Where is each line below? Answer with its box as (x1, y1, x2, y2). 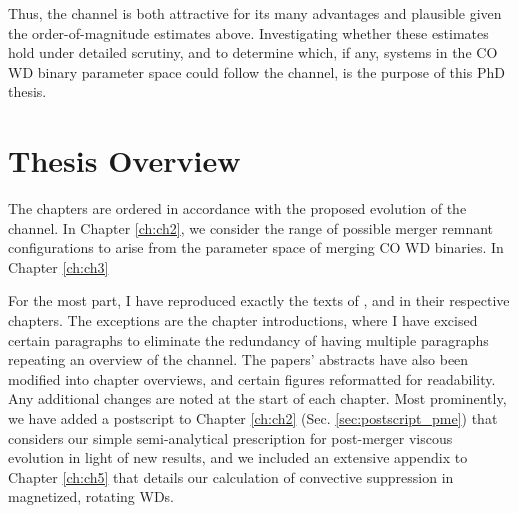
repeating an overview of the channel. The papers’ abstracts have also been (8, 349, 469, 370)
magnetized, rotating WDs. (8, 486, 174, 507)
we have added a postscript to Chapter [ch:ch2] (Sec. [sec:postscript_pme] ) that (8, 408, 498, 429)
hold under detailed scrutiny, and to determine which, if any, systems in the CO (8, 42, 498, 63)
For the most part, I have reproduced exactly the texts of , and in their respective (8, 290, 510, 311)
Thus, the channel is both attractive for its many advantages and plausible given (8, 3, 502, 23)
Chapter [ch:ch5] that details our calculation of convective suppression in (8, 466, 454, 487)
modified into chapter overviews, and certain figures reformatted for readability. (8, 368, 496, 389)
